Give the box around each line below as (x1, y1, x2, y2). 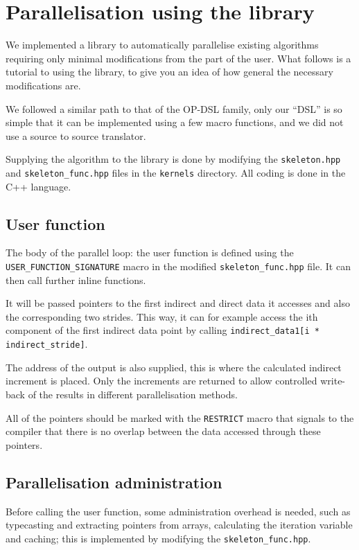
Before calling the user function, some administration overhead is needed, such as (6, 504, 351, 518)
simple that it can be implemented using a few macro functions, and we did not (6, 115, 344, 130)
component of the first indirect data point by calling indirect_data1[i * (6, 323, 319, 337)
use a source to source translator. (6, 128, 146, 143)
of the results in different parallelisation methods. (28, 387, 238, 401)
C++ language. (6, 179, 71, 193)
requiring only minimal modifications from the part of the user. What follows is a (6, 51, 351, 65)
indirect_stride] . (6, 337, 88, 351)
